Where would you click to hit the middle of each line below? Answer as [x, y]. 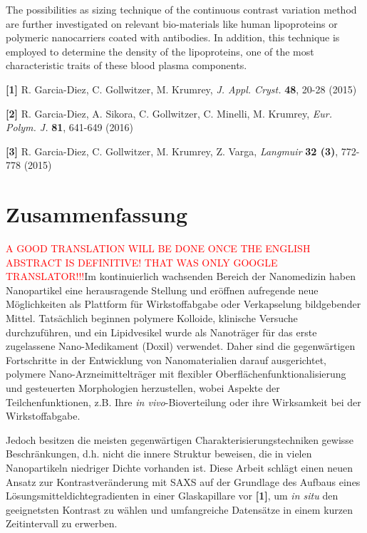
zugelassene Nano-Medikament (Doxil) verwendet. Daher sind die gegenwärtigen [181, 346]
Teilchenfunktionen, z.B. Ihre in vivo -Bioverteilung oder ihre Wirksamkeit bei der [183, 402]
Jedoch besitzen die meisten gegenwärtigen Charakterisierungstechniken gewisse [180, 439]
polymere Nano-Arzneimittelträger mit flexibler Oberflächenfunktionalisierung [176, 374]
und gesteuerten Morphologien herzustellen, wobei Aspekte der [143, 388]
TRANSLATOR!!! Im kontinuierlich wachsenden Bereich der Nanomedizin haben [181, 276]
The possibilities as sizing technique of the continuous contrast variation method [181, 9]
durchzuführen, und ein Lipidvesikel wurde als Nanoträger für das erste [161, 332]
